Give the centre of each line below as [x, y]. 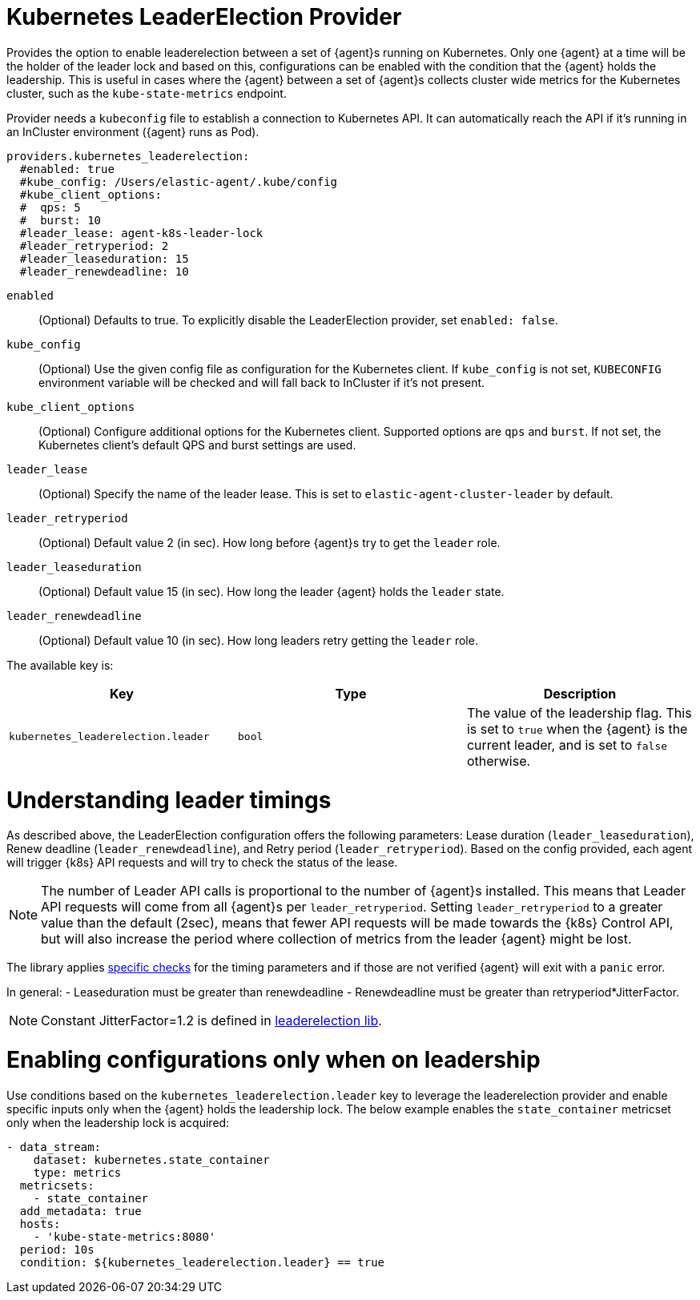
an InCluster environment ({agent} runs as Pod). [133, 131]
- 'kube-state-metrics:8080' [125, 1236]
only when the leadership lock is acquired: [118, 1122]
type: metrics [77, 1172]
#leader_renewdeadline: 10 [104, 271]
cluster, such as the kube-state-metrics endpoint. [147, 93]
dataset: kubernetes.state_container [151, 1159]
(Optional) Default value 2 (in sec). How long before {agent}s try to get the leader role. [270, 542]
